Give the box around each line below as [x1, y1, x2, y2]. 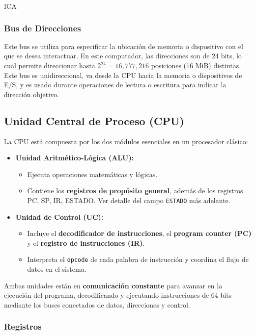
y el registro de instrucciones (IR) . [27, 237, 145, 248]
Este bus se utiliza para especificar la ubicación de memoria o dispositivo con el [4, 41, 243, 51]
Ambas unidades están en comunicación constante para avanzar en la [4, 280, 223, 290]
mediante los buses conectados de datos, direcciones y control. [4, 299, 190, 309]
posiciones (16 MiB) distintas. [151, 60, 241, 70]
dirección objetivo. [4, 89, 59, 99]
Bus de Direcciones [4, 22, 81, 34]
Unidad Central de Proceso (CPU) [4, 113, 184, 128]
